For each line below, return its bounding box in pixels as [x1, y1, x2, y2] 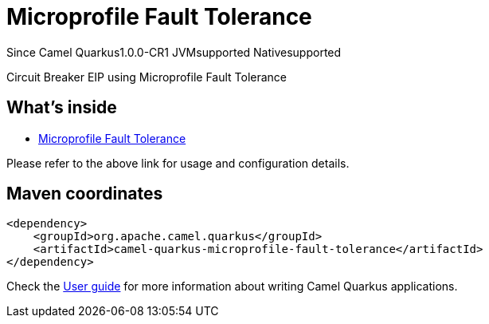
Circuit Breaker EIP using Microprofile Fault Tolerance [6, 69, 288, 84]
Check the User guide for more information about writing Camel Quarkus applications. [6, 279, 458, 294]
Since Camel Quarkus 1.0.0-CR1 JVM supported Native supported [6, 45, 342, 59]
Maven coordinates [6, 184, 163, 204]
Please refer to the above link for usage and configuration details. [6, 156, 350, 170]
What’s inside [6, 97, 117, 118]
